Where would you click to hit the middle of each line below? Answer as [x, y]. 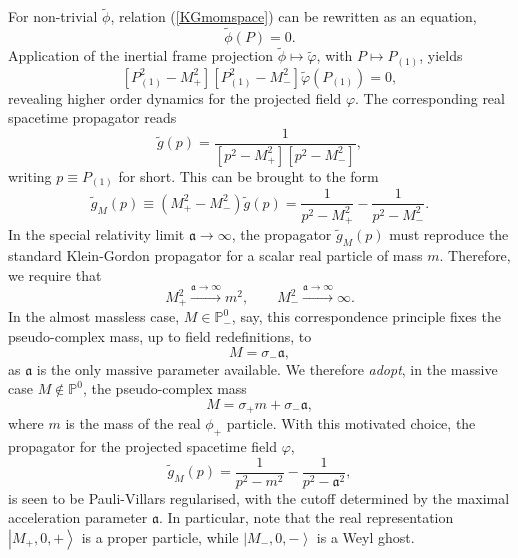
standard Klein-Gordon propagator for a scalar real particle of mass [215, 255]
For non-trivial [53, 16]
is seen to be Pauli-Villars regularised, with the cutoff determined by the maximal [259, 497]
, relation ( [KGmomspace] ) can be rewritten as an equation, [293, 16]
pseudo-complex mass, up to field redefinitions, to [160, 336]
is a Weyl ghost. [365, 536]
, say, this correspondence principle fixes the [366, 316]
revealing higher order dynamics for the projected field [175, 97]
